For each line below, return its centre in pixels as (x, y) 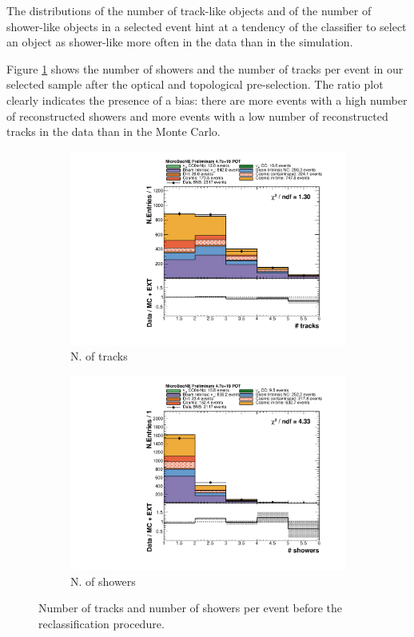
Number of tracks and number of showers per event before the (191, 608)
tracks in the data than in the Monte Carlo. (113, 131)
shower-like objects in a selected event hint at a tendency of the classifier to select (207, 26)
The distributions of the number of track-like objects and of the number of (189, 10)
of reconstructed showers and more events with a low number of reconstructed (197, 115)
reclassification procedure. (102, 623)
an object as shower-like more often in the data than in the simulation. (180, 42)
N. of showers (103, 581)
